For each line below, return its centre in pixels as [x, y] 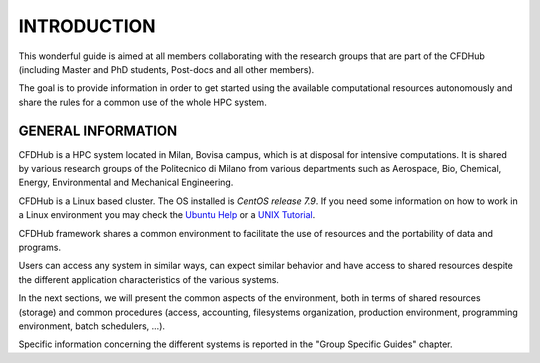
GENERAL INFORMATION [98, 130]
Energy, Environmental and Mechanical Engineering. [126, 182]
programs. [40, 247]
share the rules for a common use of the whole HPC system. [142, 102]
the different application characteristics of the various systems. [149, 279]
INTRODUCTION [87, 26]
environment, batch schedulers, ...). [91, 326]
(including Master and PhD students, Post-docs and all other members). [166, 69]
